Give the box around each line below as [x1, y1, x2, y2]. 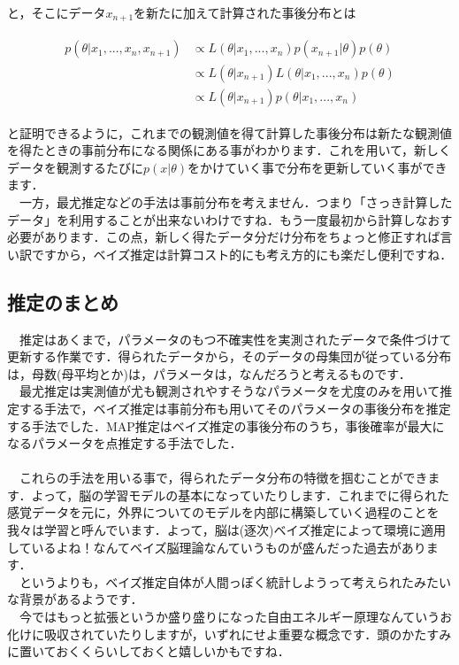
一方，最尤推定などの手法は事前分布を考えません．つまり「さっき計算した [19, 192, 453, 211]
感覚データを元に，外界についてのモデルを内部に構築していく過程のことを [7, 503, 440, 522]
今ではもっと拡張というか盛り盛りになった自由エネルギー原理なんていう [19, 607, 440, 626]
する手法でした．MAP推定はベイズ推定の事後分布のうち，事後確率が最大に [7, 416, 445, 435]
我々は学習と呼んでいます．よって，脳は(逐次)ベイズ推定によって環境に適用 [7, 521, 446, 539]
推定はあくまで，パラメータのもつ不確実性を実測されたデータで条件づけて [19, 329, 452, 348]
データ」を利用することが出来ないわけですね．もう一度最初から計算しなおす [7, 210, 453, 228]
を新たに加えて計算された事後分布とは [134, 4, 356, 21]
